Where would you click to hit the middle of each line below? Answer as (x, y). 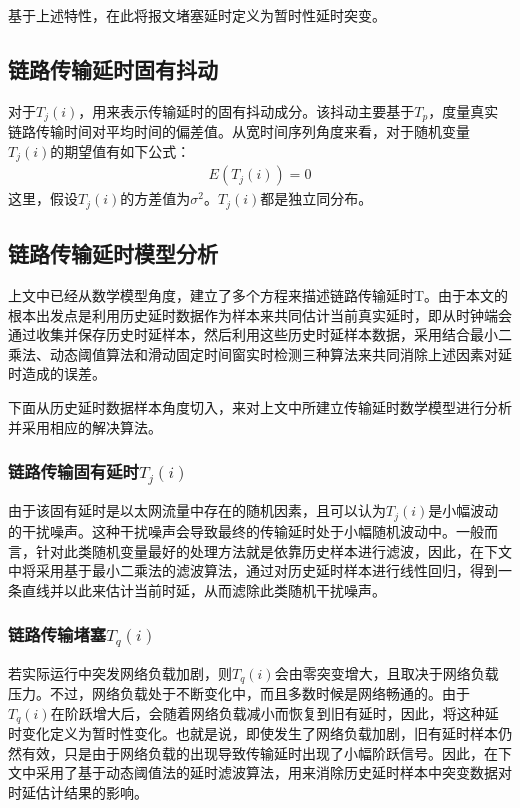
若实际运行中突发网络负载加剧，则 (120, 672)
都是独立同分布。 (316, 198)
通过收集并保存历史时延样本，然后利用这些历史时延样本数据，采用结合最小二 (260, 334)
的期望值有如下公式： (120, 150)
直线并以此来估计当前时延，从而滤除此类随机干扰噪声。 (203, 589)
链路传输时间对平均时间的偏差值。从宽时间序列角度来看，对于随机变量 (239, 131)
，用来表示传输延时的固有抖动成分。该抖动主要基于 (246, 110)
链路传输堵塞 (57, 634)
